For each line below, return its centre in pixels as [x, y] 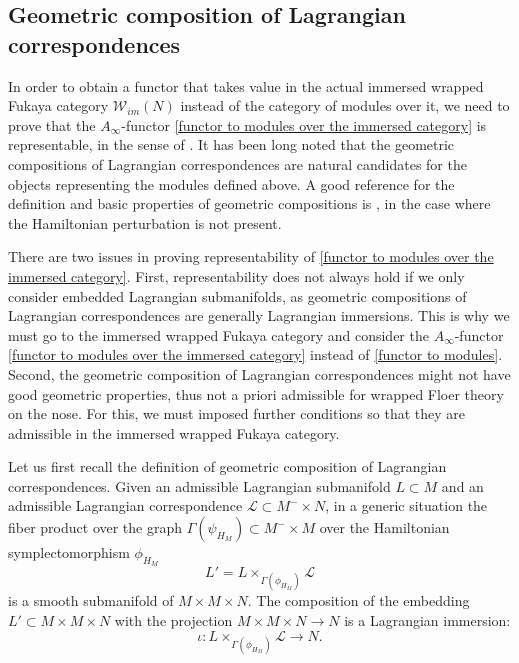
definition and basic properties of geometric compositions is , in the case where [249, 203]
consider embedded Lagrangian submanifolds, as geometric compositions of [237, 295]
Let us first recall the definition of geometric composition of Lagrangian [227, 466]
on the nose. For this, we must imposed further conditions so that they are [236, 413]
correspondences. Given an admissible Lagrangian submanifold [199, 485]
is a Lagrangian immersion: [427, 620]
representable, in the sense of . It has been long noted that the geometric [231, 144]
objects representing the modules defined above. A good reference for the [231, 183]
